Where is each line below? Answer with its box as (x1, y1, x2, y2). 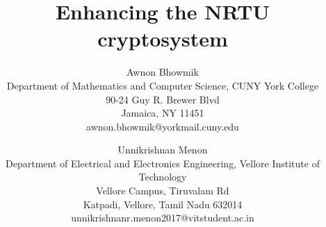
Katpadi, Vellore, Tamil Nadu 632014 (83, 196, 243, 211)
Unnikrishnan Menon (117, 142, 208, 157)
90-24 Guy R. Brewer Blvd (106, 92, 220, 106)
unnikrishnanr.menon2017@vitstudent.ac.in (71, 210, 254, 225)
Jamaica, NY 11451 (121, 106, 204, 120)
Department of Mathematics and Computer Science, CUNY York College (6, 78, 319, 92)
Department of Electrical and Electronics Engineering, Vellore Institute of (6, 155, 320, 170)
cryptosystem (97, 24, 228, 53)
